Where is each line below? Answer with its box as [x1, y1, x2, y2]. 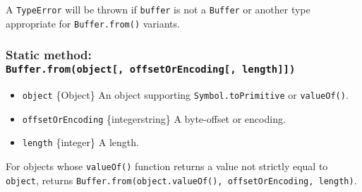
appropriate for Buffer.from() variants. [6, 16, 180, 30]
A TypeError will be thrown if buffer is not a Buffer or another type [6, 2, 310, 16]
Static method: [6, 46, 92, 64]
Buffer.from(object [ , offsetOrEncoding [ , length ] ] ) [6, 64, 296, 76]
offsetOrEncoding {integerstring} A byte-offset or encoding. [22, 111, 286, 126]
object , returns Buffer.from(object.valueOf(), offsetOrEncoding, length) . [6, 172, 357, 187]
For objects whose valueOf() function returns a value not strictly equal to [6, 158, 328, 173]
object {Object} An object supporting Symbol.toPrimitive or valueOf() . [22, 88, 349, 102]
